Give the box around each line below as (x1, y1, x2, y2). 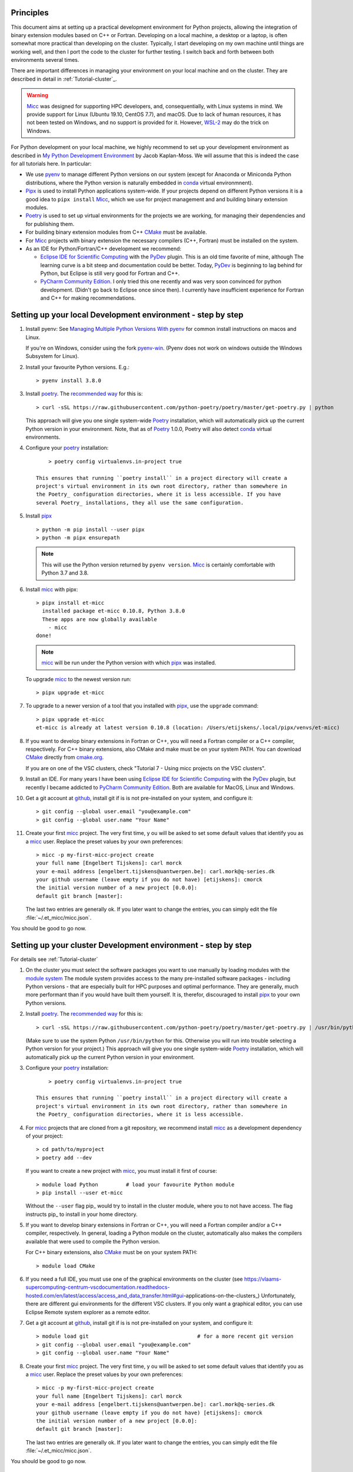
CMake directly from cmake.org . (25, 754, 104, 761)
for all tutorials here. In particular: (11, 160, 92, 167)
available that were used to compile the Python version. (25, 1238, 160, 1245)
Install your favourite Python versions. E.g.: (25, 363, 129, 370)
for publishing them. (25, 220, 75, 227)
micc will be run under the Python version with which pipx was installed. (41, 659, 217, 667)
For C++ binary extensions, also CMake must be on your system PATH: (25, 1249, 198, 1256)
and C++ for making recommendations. (40, 294, 136, 301)
